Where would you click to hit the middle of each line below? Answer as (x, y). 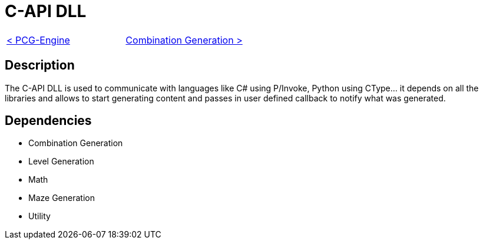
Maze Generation (62, 198)
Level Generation (61, 161)
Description (40, 65)
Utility (39, 216)
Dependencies (48, 121)
